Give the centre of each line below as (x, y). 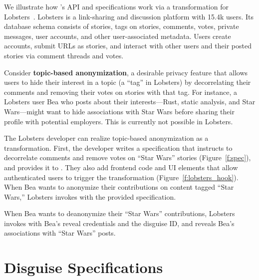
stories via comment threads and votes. (64, 55)
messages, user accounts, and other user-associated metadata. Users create (118, 36)
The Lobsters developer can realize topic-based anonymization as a (106, 138)
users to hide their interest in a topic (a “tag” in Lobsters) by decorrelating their (128, 82)
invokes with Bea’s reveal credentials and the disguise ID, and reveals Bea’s (119, 223)
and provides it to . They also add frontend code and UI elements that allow (121, 167)
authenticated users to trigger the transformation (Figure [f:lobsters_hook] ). (121, 177)
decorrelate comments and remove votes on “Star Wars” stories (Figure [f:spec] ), (128, 157)
